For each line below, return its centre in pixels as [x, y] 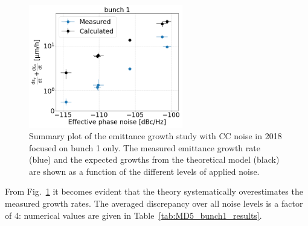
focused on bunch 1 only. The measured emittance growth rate [145, 147]
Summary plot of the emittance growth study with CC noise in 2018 [156, 136]
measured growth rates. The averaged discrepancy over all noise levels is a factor [154, 203]
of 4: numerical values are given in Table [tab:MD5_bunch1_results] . [133, 215]
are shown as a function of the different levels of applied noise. [144, 171]
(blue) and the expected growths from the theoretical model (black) [154, 159]
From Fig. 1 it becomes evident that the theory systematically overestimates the [154, 191]
